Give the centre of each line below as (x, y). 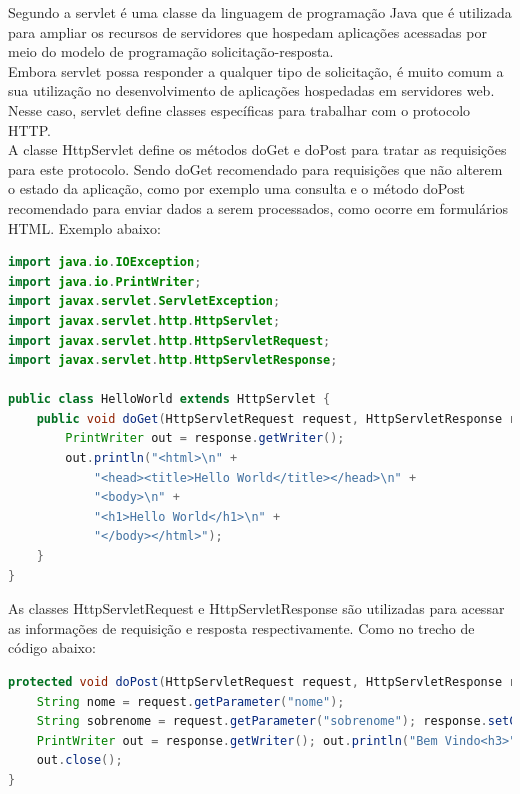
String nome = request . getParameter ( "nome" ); (190, 701)
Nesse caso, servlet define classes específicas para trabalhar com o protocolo (239, 109)
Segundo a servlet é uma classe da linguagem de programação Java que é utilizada (260, 12)
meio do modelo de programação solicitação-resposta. (171, 51)
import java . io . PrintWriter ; (105, 281)
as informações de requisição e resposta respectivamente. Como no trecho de (241, 627)
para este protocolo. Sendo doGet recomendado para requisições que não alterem (255, 168)
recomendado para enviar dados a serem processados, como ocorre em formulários (258, 207)
